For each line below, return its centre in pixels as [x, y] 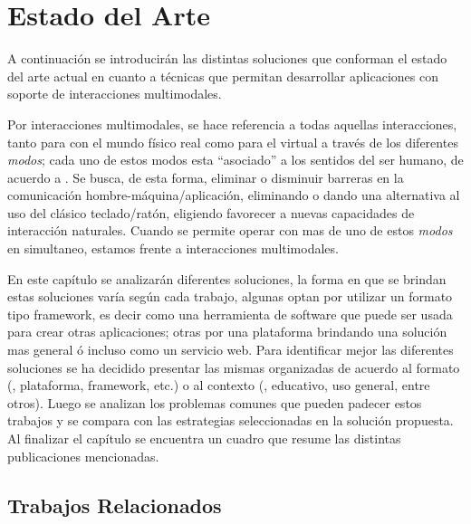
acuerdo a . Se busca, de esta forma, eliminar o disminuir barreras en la [206, 177]
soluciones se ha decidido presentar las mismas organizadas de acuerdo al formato [234, 367]
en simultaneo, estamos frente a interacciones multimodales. [173, 248]
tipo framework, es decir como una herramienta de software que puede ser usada [230, 314]
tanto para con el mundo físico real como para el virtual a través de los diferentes [233, 142]
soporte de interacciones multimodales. [115, 94]
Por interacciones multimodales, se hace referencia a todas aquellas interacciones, [232, 124]
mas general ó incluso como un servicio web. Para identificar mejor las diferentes [231, 350]
